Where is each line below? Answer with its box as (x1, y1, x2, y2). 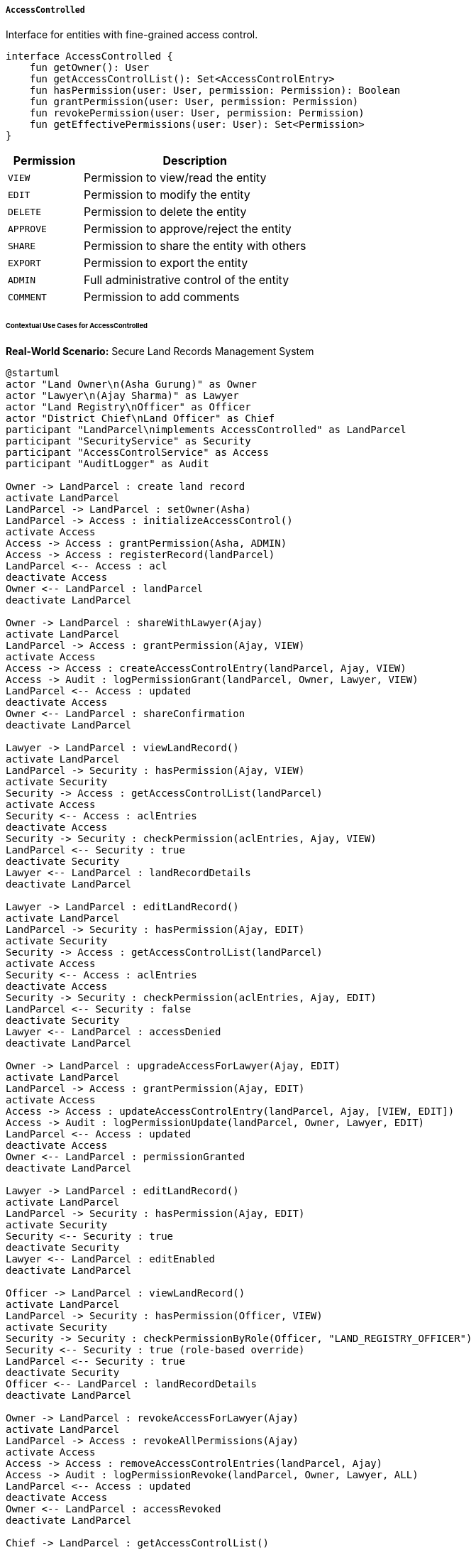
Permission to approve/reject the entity (84, 222, 292, 236)
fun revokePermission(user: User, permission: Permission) (29, 107, 365, 119)
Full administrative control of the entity (84, 273, 289, 288)
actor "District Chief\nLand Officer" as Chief (6, 413, 275, 425)
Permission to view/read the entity (84, 170, 267, 185)
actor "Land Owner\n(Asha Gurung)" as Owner (6, 378, 258, 391)
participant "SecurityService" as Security (6, 435, 251, 447)
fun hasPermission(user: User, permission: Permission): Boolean (29, 84, 401, 97)
